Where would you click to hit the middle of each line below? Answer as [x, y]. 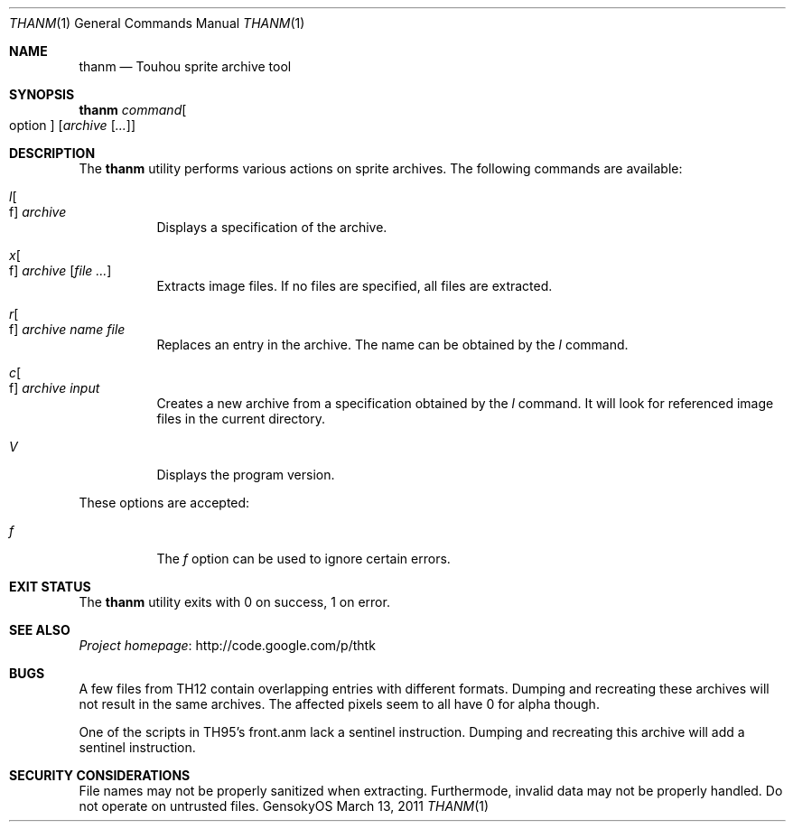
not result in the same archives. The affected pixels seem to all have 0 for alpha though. [339, 704]
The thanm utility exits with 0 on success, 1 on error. [234, 602]
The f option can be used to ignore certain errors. [303, 559]
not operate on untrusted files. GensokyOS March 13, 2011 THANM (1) [284, 806]
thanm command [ [133, 110]
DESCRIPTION [52, 153]
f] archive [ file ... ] [61, 270]
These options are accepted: [164, 503]
